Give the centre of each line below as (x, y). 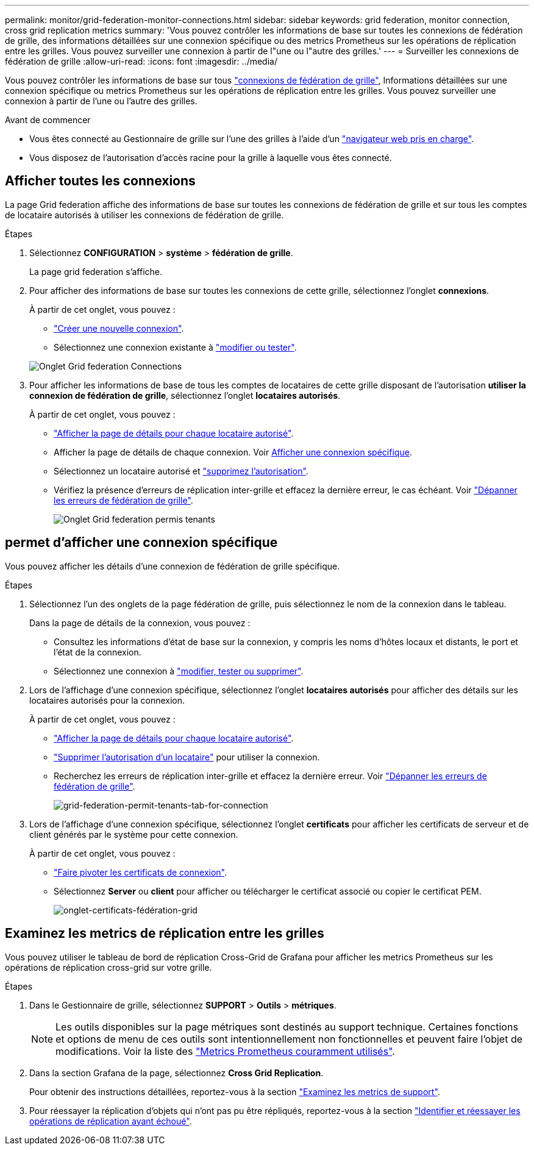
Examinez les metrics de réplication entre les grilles (165, 934)
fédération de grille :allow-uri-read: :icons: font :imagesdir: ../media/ (141, 61)
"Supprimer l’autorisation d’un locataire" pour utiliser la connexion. (187, 757)
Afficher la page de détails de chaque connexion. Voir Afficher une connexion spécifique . (233, 452)
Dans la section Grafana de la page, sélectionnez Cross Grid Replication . (176, 1073)
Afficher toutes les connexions (100, 181)
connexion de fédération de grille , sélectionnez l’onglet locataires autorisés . (185, 395)
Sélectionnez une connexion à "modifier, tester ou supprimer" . (179, 671)
